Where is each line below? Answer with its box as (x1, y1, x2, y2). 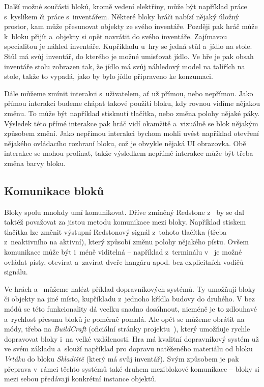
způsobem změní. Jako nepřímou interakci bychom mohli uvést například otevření (4, 128, 259, 139)
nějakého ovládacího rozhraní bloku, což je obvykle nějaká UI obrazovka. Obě (4, 137, 246, 148)
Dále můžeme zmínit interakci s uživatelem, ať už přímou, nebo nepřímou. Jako (4, 88, 253, 98)
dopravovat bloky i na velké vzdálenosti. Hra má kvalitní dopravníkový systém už (4, 333, 259, 344)
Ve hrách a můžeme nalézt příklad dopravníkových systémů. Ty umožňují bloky (4, 283, 256, 294)
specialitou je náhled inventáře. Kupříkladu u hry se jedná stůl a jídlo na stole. (4, 41, 252, 51)
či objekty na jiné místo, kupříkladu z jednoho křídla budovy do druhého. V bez (4, 293, 255, 304)
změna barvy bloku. (4, 157, 66, 168)
